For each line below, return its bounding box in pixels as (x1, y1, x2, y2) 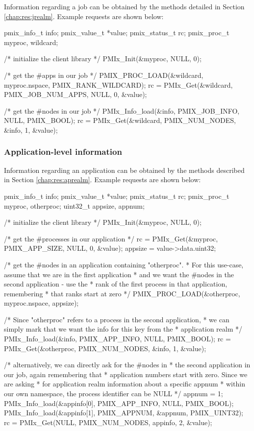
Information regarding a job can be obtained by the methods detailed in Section (4, 1, 245, 11)
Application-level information (4, 145, 122, 158)
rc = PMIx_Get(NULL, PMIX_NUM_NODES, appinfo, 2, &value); (4, 417, 212, 427)
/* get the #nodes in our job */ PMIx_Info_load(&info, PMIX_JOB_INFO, (4, 105, 240, 116)
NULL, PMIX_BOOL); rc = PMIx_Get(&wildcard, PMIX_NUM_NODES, (4, 115, 236, 125)
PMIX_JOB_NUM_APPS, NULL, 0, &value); (4, 89, 147, 99)
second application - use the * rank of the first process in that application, (4, 279, 228, 289)
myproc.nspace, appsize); (4, 298, 79, 308)
